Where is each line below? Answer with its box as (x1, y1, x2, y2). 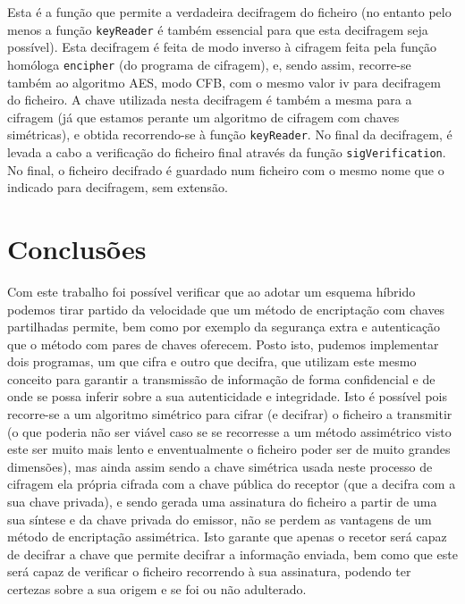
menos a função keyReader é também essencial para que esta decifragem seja (7, 20, 428, 38)
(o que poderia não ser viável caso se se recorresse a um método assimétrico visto (7, 422, 452, 440)
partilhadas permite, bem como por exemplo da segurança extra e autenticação (7, 317, 441, 336)
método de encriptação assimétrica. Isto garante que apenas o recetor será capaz (7, 527, 447, 546)
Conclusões (7, 230, 147, 266)
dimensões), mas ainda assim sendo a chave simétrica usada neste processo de (7, 457, 433, 475)
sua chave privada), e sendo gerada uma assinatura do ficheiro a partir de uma (7, 492, 437, 511)
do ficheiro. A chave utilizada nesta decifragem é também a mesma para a (7, 90, 412, 109)
